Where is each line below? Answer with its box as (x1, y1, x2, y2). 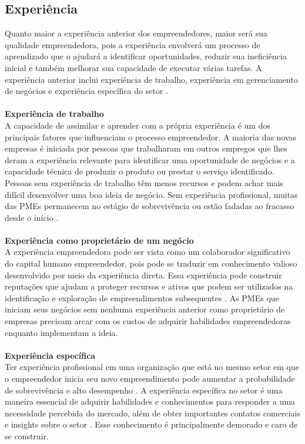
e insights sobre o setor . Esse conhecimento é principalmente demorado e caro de (5, 418, 298, 430)
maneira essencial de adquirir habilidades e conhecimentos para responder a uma (5, 395, 296, 408)
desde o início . (5, 211, 59, 223)
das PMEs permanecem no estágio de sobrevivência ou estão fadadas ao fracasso (5, 200, 294, 212)
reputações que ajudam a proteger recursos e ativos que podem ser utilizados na (5, 280, 293, 292)
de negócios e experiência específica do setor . (5, 85, 168, 97)
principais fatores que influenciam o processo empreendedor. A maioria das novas (5, 130, 297, 143)
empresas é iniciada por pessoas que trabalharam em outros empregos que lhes (5, 142, 287, 154)
